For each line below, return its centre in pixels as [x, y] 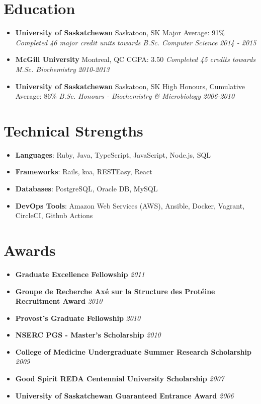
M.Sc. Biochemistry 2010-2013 [62, 69]
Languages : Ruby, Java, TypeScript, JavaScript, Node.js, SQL [113, 154]
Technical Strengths [73, 130]
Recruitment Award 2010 [59, 301]
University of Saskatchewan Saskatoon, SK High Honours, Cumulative [130, 86]
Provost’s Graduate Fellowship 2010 [78, 318]
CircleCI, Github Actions [54, 215]
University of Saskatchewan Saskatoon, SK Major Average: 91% [120, 32]
